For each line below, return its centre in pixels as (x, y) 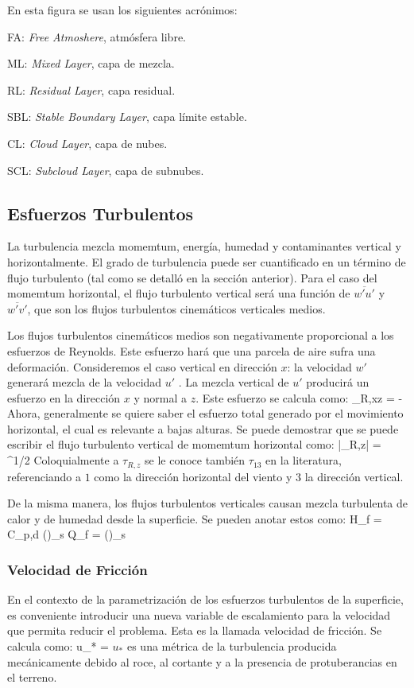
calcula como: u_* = (58, 645)
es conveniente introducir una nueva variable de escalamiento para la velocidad (199, 614)
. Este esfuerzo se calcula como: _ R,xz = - (299, 397)
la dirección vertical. (354, 476)
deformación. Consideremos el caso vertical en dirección (142, 366)
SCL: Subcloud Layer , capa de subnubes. (106, 170)
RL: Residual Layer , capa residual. (91, 89)
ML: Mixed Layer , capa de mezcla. (91, 63)
